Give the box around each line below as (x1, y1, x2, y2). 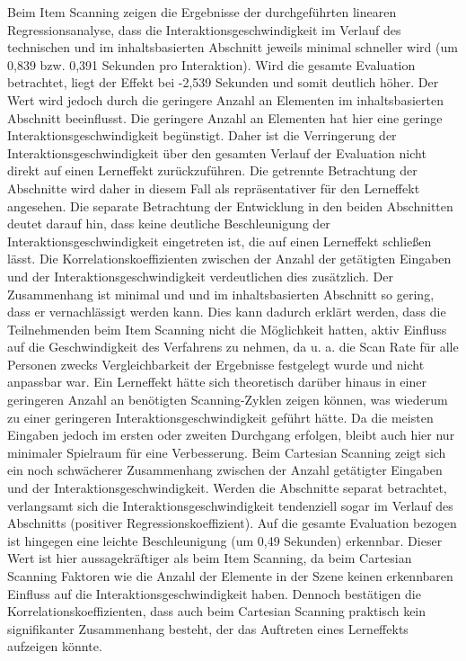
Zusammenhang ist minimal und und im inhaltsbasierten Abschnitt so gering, (7, 284, 435, 303)
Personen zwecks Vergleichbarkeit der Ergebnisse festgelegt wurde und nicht (7, 354, 425, 373)
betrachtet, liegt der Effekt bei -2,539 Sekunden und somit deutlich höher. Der (7, 73, 439, 92)
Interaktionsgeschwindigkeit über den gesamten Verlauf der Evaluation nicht (7, 143, 426, 162)
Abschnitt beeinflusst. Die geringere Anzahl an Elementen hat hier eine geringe (7, 108, 443, 127)
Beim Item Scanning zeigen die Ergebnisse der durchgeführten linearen (7, 3, 397, 21)
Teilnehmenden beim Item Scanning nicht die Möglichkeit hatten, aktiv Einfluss (7, 319, 447, 338)
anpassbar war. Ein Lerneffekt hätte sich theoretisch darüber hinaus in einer (7, 372, 426, 391)
